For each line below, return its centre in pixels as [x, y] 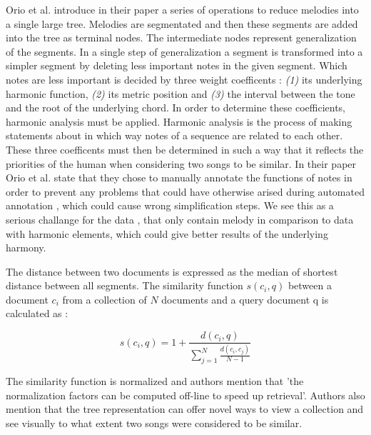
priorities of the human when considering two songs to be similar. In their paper [181, 163]
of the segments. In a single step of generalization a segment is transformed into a [184, 51]
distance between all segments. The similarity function [124, 285]
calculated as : [37, 313]
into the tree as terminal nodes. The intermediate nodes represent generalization [181, 37]
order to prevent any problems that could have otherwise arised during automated [185, 191]
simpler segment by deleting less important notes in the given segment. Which [177, 65]
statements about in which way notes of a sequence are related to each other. [174, 135]
